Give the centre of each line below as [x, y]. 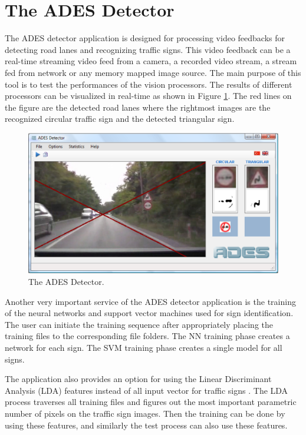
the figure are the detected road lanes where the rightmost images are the [138, 107]
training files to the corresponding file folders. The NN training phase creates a [147, 336]
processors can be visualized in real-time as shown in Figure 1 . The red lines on [148, 96]
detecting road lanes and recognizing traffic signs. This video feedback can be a [148, 49]
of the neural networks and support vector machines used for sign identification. [149, 313]
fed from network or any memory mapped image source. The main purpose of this [153, 72]
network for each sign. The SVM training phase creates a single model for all [144, 347]
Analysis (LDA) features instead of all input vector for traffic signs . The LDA [147, 390]
